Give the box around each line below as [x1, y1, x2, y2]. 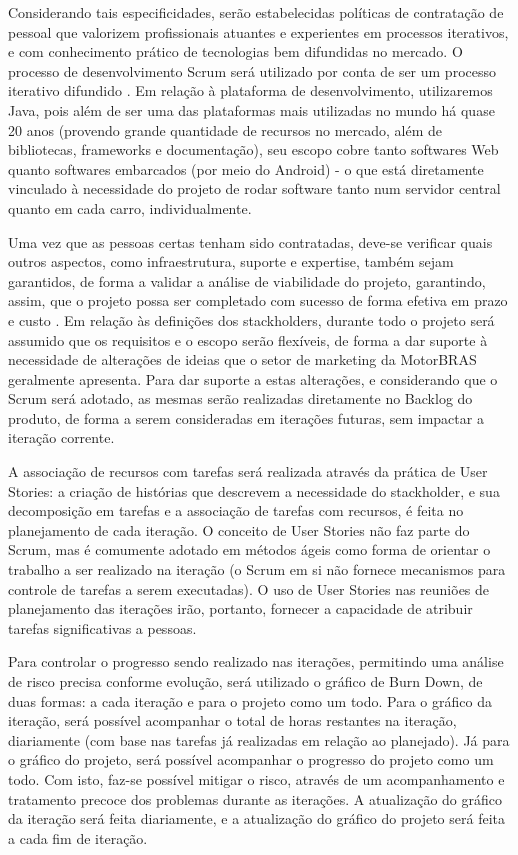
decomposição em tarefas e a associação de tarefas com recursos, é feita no [8, 500, 464, 521]
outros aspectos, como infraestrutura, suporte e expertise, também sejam [8, 251, 454, 272]
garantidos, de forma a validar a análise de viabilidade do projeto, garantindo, [8, 270, 486, 291]
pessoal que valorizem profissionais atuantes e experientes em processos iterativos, [8, 21, 509, 42]
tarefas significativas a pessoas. [8, 617, 197, 638]
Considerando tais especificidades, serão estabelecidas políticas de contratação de [8, 2, 504, 22]
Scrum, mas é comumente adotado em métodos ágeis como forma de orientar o [8, 539, 491, 560]
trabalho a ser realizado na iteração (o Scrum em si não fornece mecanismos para [8, 559, 506, 580]
